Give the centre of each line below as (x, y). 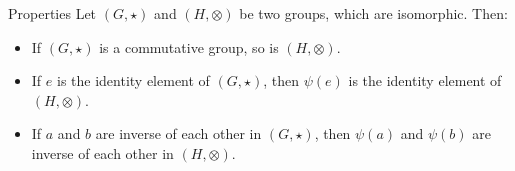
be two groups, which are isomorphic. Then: (373, 13)
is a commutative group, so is (189, 46)
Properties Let (52, 13)
